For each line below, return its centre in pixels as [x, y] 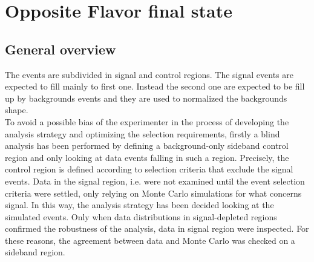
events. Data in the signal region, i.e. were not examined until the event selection [155, 181]
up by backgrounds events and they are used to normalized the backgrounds [146, 98]
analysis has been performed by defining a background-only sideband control [147, 146]
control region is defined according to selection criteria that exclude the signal [149, 169]
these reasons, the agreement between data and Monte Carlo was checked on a [150, 240]
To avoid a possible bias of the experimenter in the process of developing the [147, 121]
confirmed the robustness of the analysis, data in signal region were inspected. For [157, 228]
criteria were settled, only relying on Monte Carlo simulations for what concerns [153, 193]
